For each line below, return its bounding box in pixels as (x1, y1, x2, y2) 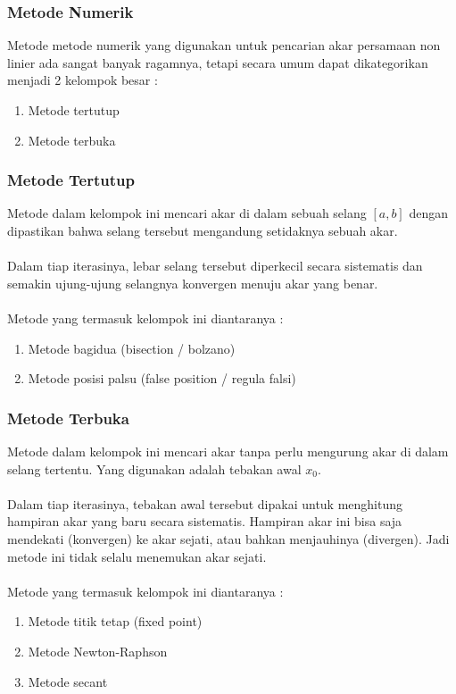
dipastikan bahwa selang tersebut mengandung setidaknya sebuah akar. (7, 222, 398, 239)
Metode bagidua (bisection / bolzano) (28, 339, 236, 357)
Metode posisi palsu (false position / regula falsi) (28, 369, 296, 388)
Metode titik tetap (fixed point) (28, 612, 203, 631)
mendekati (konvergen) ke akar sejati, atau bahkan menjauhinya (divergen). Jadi (7, 529, 450, 548)
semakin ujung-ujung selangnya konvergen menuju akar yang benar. (7, 273, 378, 292)
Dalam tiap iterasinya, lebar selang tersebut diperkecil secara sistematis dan (7, 256, 423, 275)
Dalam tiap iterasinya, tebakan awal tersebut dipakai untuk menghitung (7, 494, 403, 513)
